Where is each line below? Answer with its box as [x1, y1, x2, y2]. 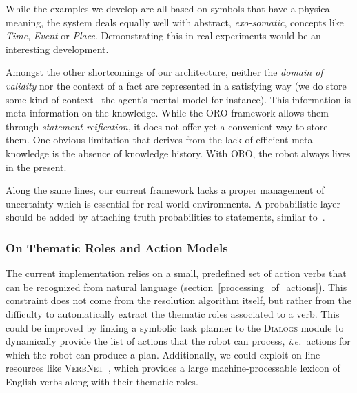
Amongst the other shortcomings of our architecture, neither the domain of [6, 65, 323, 79]
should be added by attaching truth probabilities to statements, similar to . [6, 210, 325, 224]
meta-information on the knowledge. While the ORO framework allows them [6, 105, 329, 120]
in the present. [6, 159, 67, 174]
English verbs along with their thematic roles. [6, 374, 198, 388]
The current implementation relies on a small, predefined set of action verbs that [6, 266, 347, 281]
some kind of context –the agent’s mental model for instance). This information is [6, 92, 351, 106]
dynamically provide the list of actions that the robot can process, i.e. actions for [6, 334, 351, 348]
